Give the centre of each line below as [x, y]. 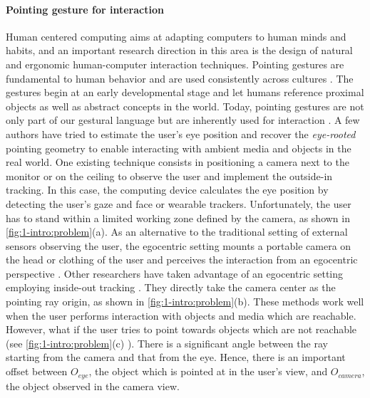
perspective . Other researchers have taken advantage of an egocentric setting [175, 273]
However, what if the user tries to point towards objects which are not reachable [181, 329]
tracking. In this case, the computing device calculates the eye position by [167, 190]
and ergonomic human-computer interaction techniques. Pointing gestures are [175, 64]
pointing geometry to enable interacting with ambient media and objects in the [179, 148]
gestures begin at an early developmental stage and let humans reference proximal [185, 92]
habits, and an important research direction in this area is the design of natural [179, 50]
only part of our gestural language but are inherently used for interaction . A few [183, 120]
